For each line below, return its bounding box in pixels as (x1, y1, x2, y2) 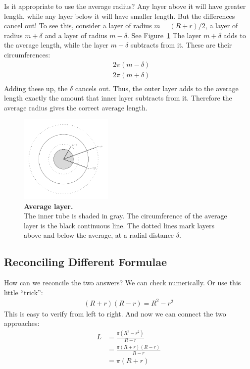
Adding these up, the (4, 83, 68, 93)
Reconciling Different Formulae (4, 254, 167, 269)
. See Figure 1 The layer (127, 30, 201, 40)
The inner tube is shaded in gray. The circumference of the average (24, 211, 227, 221)
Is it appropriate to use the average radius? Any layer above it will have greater (4, 1, 246, 11)
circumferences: (4, 49, 50, 59)
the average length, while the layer (4, 40, 108, 50)
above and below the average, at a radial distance (24, 230, 174, 240)
